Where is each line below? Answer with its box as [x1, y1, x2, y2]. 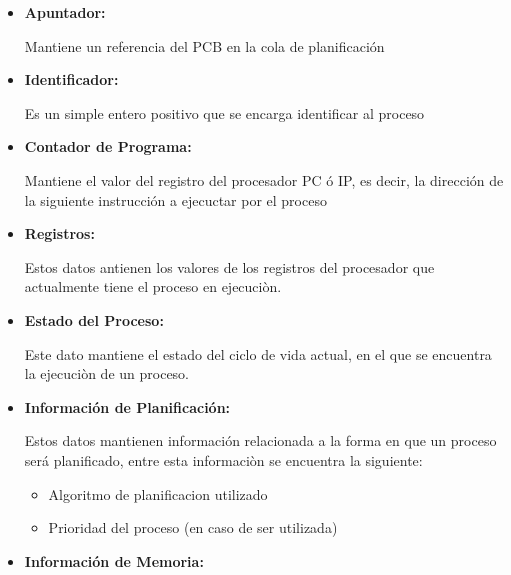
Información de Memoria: [24, 550, 204, 571]
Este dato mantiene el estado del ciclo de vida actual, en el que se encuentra [24, 343, 492, 364]
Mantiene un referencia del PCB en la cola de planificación [24, 35, 385, 56]
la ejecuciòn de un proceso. [24, 363, 190, 384]
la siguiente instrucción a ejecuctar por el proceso [24, 189, 327, 210]
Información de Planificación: [24, 396, 231, 417]
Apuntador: [24, 2, 106, 22]
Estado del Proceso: [24, 309, 164, 330]
